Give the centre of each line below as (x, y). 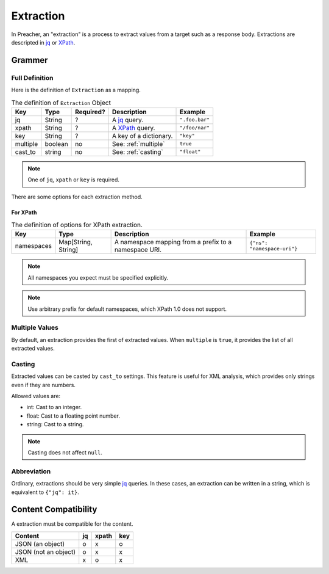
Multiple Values (35, 328)
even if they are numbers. (44, 385)
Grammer (30, 60)
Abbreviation (31, 471)
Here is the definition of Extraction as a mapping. (76, 90)
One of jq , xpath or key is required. (74, 180)
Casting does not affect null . (65, 452)
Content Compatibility (54, 510)
